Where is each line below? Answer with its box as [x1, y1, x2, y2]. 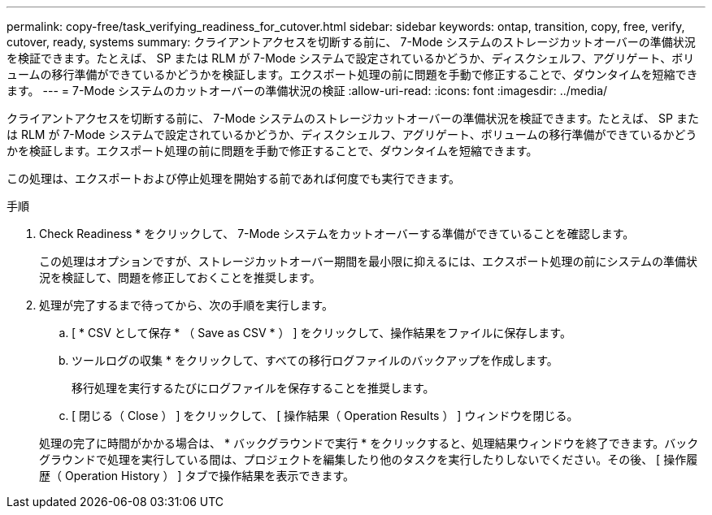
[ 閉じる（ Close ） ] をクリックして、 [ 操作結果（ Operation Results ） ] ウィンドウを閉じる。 [72, 409, 579, 422]
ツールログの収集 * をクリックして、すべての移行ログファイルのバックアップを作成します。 [72, 353, 558, 367]
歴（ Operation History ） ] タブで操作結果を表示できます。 [39, 469, 354, 483]
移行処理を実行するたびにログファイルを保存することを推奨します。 [72, 381, 435, 395]
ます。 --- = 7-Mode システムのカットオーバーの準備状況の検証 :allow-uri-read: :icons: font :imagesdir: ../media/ [7, 84, 608, 97]
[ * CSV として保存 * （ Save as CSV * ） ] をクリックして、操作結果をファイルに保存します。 [72, 326, 571, 340]
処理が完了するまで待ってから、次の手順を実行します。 [39, 298, 333, 312]
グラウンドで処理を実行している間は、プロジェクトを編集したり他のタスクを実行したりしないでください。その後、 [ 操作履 [39, 452, 698, 466]
